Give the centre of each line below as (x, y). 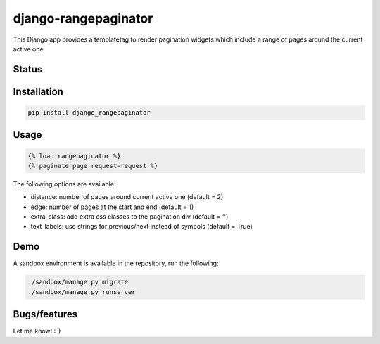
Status (28, 69)
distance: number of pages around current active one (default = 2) (127, 197)
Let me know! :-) (37, 331)
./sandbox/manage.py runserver (82, 292)
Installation (38, 91)
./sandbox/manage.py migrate (78, 282)
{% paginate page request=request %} (93, 166)
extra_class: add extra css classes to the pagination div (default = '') (129, 217)
